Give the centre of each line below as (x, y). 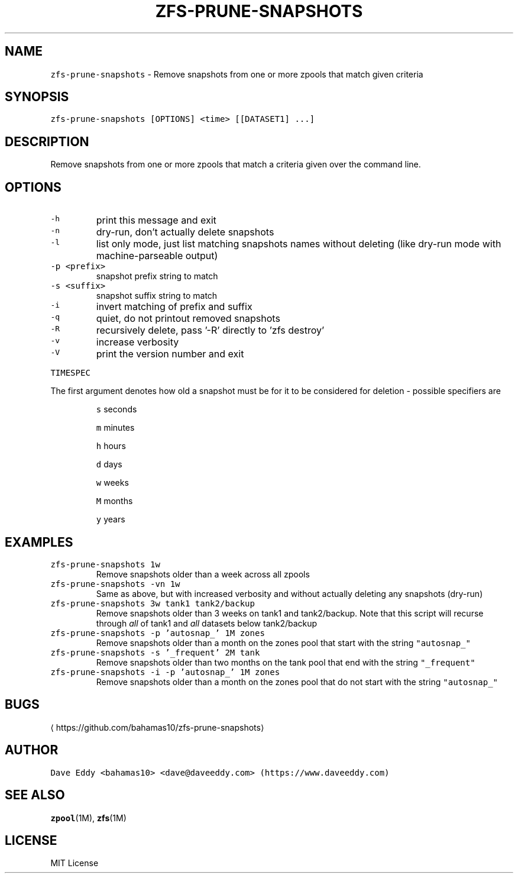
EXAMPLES (39, 542)
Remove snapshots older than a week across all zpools (203, 574)
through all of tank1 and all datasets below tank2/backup (207, 623)
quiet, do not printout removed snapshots (188, 319)
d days (109, 464)
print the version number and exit (170, 354)
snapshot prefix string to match (157, 276)
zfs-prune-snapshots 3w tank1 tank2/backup (153, 603)
